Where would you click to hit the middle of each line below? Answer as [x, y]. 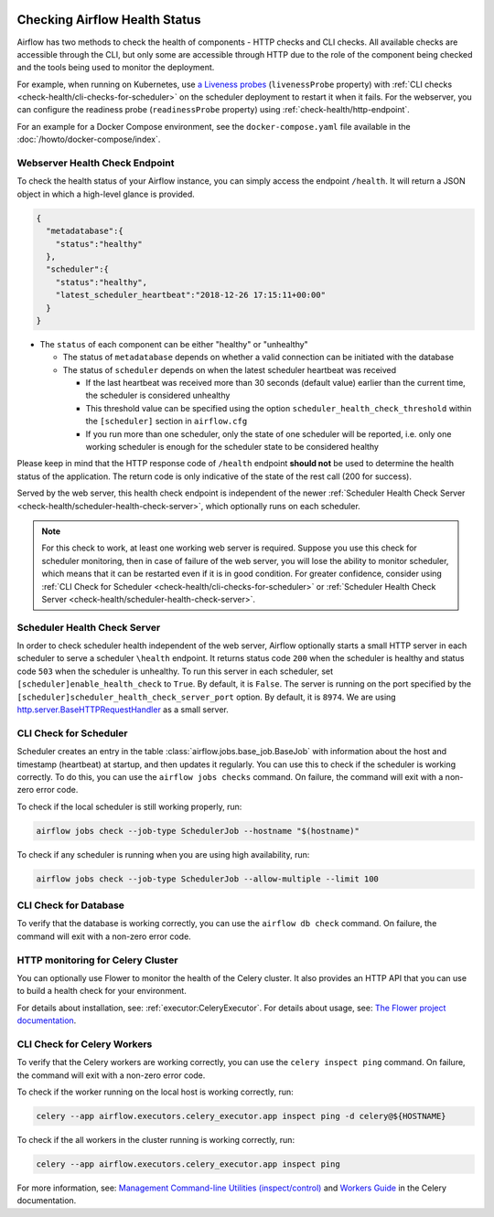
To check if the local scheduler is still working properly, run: [129, 806]
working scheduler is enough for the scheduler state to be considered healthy [232, 447]
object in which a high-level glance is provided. [106, 194]
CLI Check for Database [71, 905]
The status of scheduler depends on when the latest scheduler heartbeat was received [230, 369]
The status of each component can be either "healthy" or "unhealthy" [174, 344]
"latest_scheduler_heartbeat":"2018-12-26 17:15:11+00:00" [191, 295]
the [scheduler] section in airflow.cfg [166, 422]
